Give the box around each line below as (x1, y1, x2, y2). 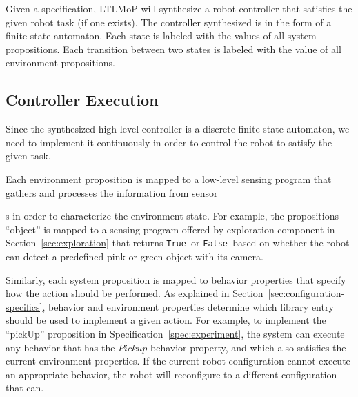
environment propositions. (6, 55, 115, 70)
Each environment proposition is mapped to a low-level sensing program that (6, 171, 332, 186)
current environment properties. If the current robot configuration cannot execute (6, 354, 350, 368)
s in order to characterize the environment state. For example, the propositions (6, 209, 339, 223)
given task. (6, 148, 51, 163)
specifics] (6, 299, 43, 313)
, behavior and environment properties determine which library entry (42, 299, 334, 313)
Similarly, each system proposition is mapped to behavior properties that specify (6, 272, 346, 287)
